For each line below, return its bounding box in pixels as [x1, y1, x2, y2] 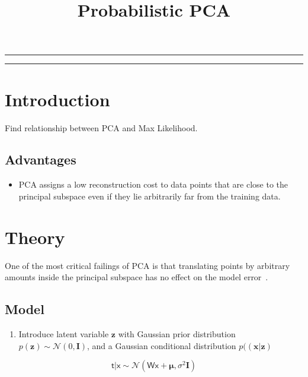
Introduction [5, 87, 110, 111]
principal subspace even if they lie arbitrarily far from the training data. [18, 189, 281, 202]
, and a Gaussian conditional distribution [86, 339, 236, 351]
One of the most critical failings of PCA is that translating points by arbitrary [5, 259, 290, 271]
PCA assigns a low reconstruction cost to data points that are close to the [18, 178, 288, 191]
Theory [5, 224, 65, 249]
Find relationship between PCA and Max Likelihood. [5, 121, 198, 134]
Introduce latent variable [18, 328, 109, 340]
